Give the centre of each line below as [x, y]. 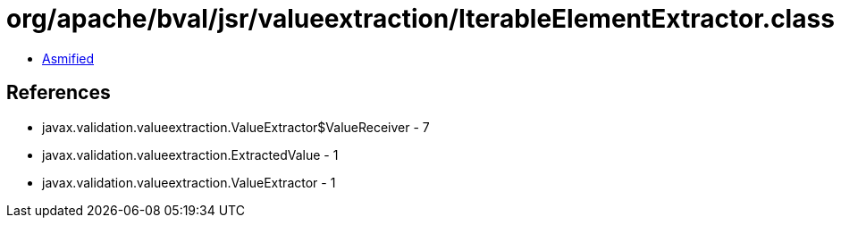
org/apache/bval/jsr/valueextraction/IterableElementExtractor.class [420, 19]
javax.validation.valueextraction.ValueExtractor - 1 [189, 182]
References [59, 93]
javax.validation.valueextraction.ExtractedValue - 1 [190, 154]
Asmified [68, 58]
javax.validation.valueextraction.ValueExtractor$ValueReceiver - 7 [236, 127]
